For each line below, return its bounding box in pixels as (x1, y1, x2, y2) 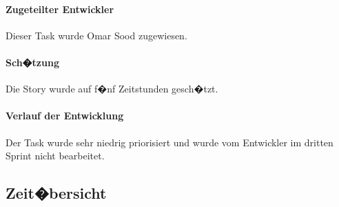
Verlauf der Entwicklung (6, 108, 124, 123)
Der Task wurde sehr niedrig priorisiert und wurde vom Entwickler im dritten (6, 135, 333, 149)
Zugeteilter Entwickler (6, 1, 114, 16)
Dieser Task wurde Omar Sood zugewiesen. (6, 28, 187, 42)
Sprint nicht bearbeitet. (6, 148, 105, 163)
